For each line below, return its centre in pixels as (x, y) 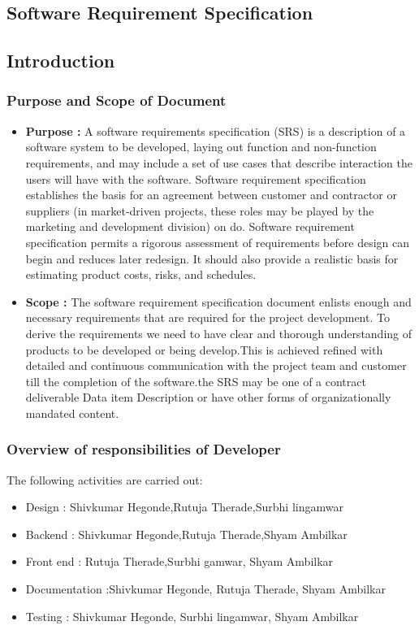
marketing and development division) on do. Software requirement (190, 226)
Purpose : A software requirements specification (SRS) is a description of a (216, 130)
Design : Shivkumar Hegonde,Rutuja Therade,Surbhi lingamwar (184, 507)
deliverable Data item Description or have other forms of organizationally (208, 397)
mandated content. (72, 413)
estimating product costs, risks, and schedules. (141, 274)
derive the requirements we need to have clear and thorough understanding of (219, 333)
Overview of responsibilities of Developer (144, 449)
